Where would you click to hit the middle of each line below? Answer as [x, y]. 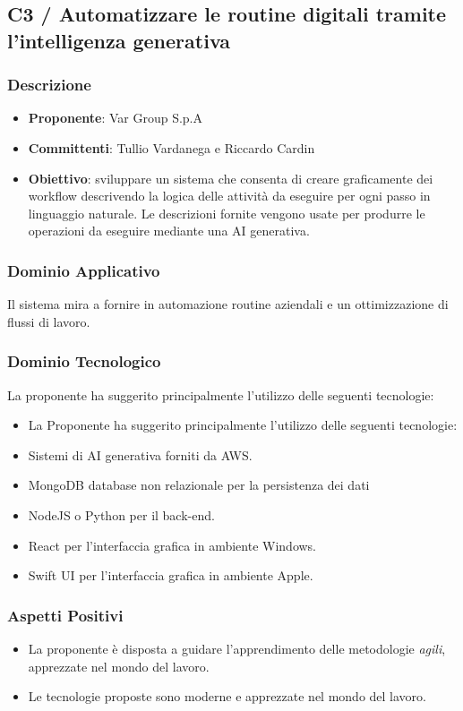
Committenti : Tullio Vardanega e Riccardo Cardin [171, 147]
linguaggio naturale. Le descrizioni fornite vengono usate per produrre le [227, 213]
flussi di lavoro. [49, 321]
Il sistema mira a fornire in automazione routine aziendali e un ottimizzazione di [228, 304]
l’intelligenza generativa [119, 40]
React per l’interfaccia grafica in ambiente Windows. [172, 545]
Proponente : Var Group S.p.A [115, 118]
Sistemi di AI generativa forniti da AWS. [140, 454]
